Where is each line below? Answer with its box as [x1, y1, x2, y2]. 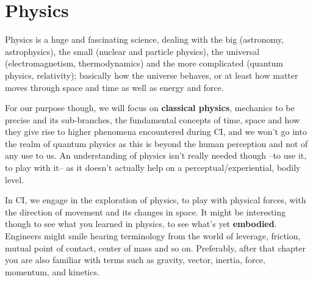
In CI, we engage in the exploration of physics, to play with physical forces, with [5, 193, 306, 206]
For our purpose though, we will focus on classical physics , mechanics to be [5, 101, 295, 114]
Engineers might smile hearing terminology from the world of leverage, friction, [5, 230, 301, 242]
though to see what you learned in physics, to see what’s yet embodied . [5, 217, 277, 230]
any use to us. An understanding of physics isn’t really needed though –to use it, [5, 149, 307, 162]
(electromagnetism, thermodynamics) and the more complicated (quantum [5, 57, 284, 70]
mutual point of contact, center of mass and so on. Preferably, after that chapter [5, 241, 306, 254]
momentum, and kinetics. [5, 265, 99, 278]
